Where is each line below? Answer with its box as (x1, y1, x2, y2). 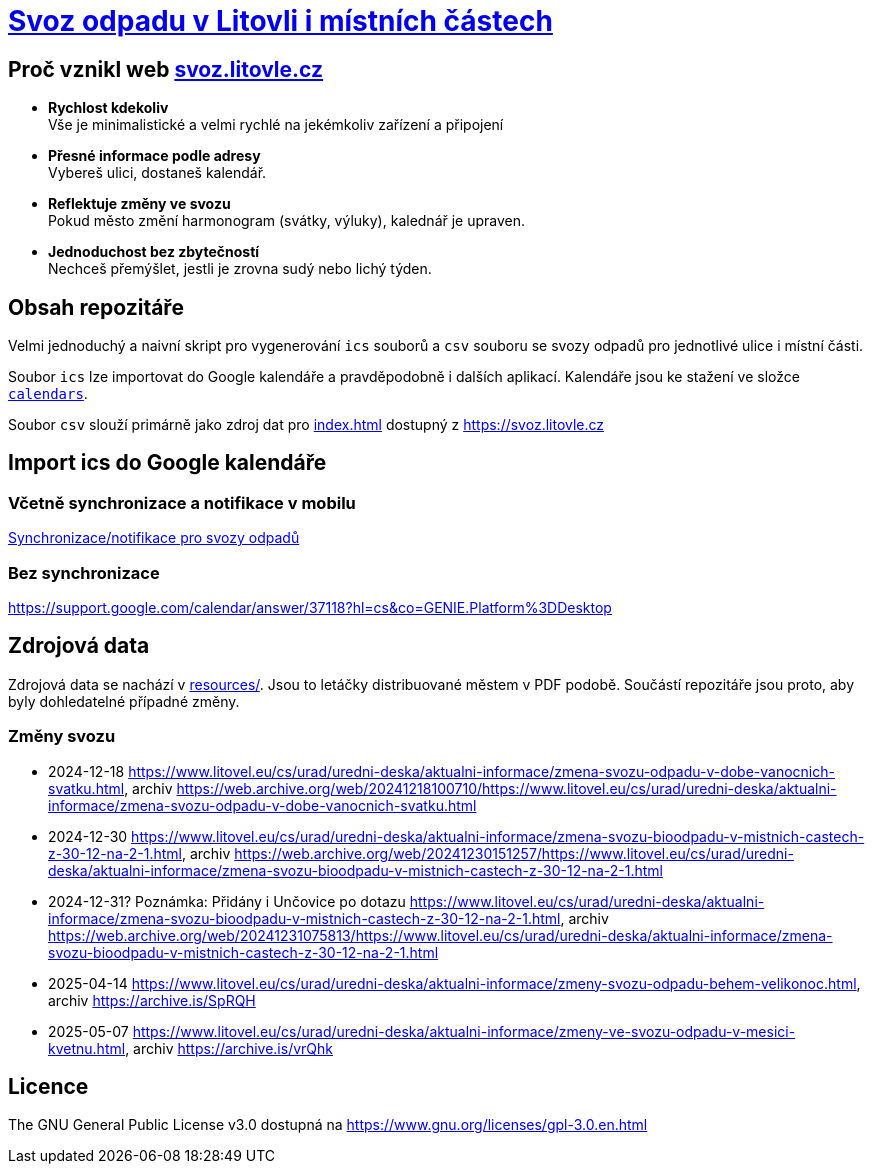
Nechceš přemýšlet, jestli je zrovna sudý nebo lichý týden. (48, 260, 432, 278)
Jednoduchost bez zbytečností (48, 243, 260, 261)
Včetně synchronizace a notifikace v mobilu (8, 492, 356, 513)
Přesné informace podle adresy (48, 147, 261, 165)
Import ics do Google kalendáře (8, 450, 327, 476)
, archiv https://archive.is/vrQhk (125, 1039, 333, 1057)
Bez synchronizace (8, 562, 160, 583)
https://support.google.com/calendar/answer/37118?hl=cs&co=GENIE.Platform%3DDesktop (8, 598, 612, 616)
